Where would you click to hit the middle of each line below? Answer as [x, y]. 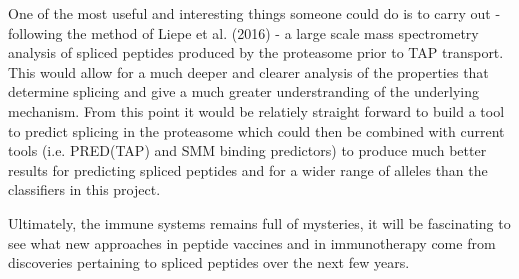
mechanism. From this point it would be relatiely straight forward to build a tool [256, 110]
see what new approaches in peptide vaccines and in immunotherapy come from [252, 242]
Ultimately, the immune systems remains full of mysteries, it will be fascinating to [259, 222]
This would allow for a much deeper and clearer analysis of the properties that [248, 71]
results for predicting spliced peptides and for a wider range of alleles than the [248, 169]
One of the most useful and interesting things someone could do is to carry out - [254, 13]
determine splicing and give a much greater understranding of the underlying [243, 91]
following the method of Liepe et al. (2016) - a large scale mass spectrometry [243, 32]
